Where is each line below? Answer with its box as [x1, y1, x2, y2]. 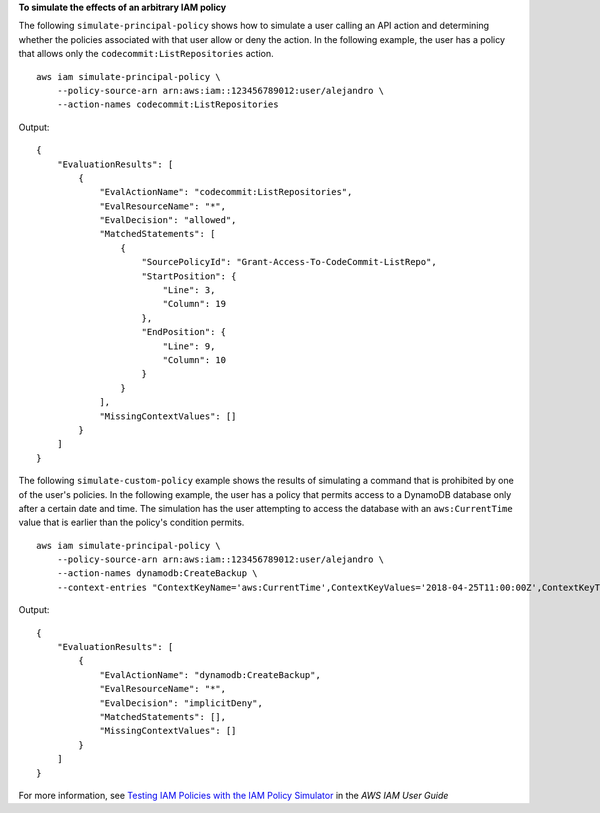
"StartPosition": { [141, 270, 237, 282]
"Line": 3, [162, 285, 216, 296]
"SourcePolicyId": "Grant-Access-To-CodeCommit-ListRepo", [141, 256, 437, 268]
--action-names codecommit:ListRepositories [56, 99, 279, 110]
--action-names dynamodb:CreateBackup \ [56, 568, 259, 579]
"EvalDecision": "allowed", [99, 215, 237, 226]
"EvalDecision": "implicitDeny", [99, 697, 264, 709]
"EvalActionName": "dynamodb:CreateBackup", [99, 669, 322, 680]
